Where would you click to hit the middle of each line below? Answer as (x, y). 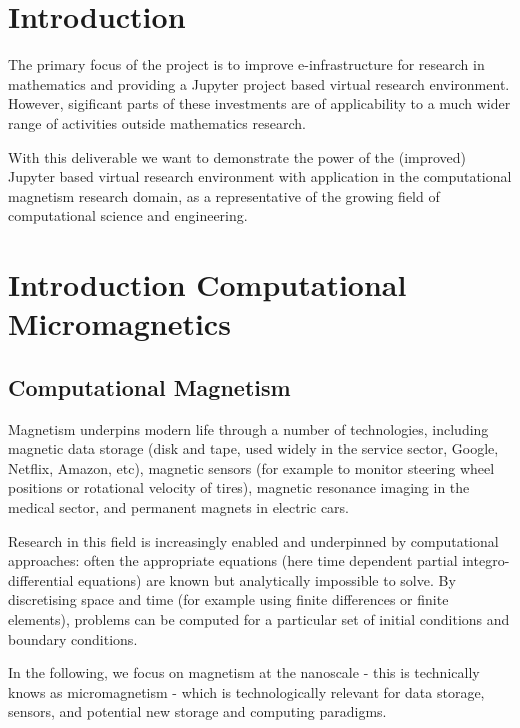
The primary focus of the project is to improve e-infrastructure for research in (246, 64)
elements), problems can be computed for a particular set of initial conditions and (259, 618)
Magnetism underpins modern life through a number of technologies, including (248, 428)
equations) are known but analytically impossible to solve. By (267, 579)
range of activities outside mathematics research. (157, 122)
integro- (486, 560)
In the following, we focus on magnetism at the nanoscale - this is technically (244, 672)
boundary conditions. (73, 638)
